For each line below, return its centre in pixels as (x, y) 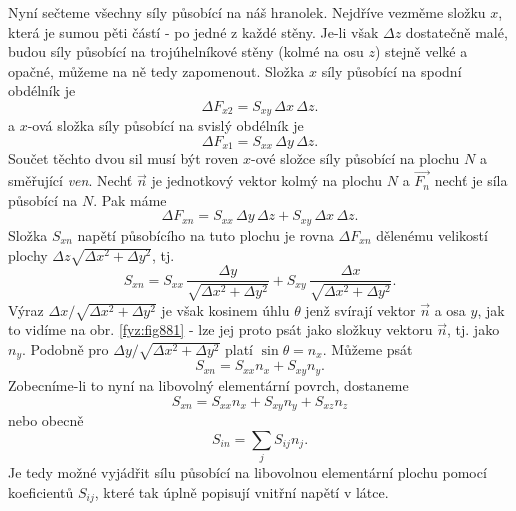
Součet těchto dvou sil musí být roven (123, 158)
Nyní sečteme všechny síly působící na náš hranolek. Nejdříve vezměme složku (247, 12)
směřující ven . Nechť (70, 180)
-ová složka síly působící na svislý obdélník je (165, 125)
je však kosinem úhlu (225, 309)
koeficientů (41, 491)
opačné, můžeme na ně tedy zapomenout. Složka (156, 70)
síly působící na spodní (391, 70)
